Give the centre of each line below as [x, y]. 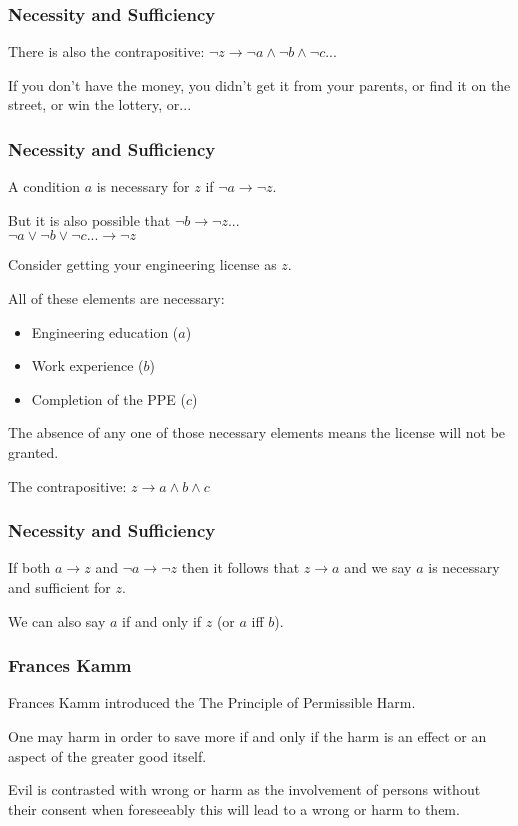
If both [29, 567]
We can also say [57, 620]
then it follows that [240, 567]
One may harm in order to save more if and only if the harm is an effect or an [247, 735]
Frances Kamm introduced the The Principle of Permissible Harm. [212, 702]
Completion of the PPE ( [109, 398]
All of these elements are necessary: [116, 298]
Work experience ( [87, 365]
